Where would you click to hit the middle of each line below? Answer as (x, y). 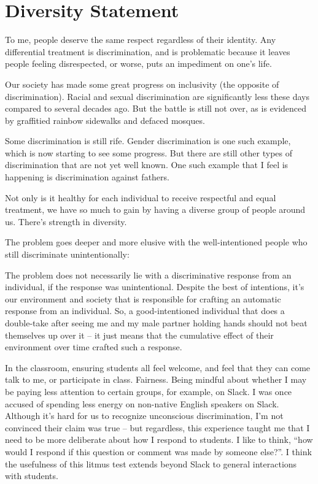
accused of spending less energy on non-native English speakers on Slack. (142, 403)
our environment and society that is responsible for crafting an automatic (143, 298)
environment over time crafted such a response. (94, 347)
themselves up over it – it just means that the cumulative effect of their (139, 335)
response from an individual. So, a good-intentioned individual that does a (145, 311)
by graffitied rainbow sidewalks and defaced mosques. (105, 120)
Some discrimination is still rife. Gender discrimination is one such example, (148, 141)
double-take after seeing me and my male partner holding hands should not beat (156, 323)
